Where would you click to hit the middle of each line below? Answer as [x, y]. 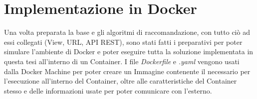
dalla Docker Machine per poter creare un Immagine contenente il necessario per [127, 71]
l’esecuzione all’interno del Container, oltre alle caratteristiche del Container [121, 81]
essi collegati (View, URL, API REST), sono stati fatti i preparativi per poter [123, 42]
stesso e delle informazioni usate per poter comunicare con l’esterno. [108, 90]
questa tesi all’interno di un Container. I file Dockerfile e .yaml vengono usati [122, 61]
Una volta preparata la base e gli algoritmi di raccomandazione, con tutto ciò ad [127, 32]
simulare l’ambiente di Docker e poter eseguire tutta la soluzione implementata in [129, 51]
